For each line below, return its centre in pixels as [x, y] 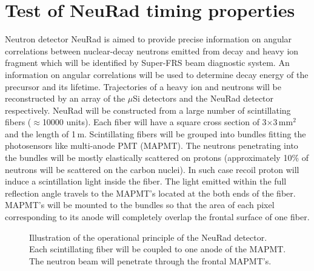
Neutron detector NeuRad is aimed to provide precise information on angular [149, 39]
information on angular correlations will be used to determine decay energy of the [157, 74]
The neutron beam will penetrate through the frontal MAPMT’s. [150, 260]
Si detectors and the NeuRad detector [203, 98]
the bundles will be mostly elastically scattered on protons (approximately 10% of [157, 158]
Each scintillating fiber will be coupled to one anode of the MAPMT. [158, 249]
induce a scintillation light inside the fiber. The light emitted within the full [146, 181]
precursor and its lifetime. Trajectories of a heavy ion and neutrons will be [143, 86]
